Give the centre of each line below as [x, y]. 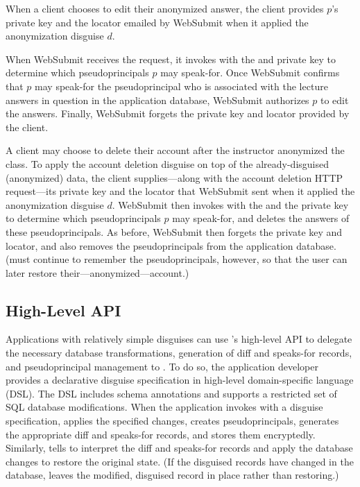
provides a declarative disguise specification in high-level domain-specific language [180, 380]
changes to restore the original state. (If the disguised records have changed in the [180, 461]
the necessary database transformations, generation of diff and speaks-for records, [179, 353]
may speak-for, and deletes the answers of [261, 218]
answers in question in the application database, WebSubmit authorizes [157, 100]
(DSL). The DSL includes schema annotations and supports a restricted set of [171, 393]
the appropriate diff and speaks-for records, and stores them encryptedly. [161, 434]
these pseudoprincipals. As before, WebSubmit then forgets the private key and [174, 231]
